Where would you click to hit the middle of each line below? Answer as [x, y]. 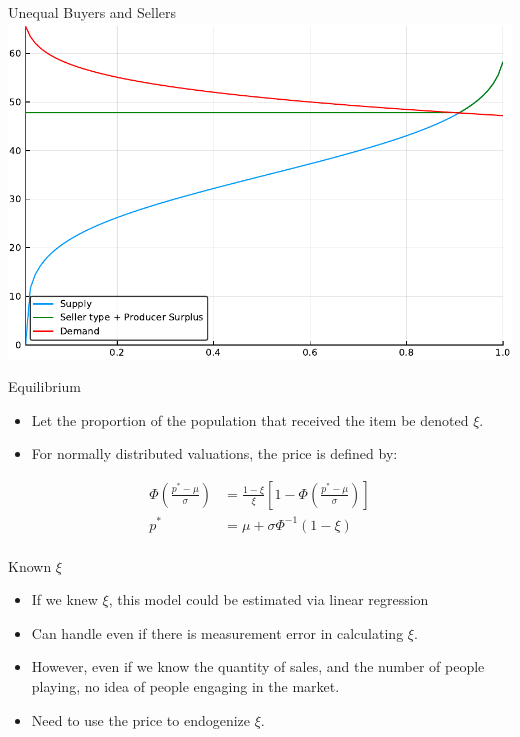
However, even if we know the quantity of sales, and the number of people [258, 666]
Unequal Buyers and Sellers [92, 12]
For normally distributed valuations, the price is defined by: [214, 453]
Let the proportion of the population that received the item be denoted [250, 419]
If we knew [64, 599]
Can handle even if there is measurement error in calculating [217, 632]
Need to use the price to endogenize [141, 719]
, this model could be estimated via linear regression [268, 599]
